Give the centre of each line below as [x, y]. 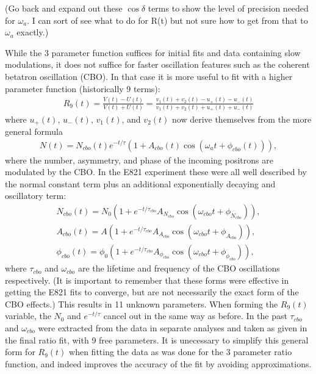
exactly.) [33, 32]
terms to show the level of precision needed [228, 8]
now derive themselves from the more [242, 119]
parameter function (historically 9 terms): [83, 88]
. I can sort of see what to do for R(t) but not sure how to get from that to [167, 20]
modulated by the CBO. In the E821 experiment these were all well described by [156, 172]
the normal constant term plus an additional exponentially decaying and [140, 183]
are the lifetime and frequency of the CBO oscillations [179, 268]
